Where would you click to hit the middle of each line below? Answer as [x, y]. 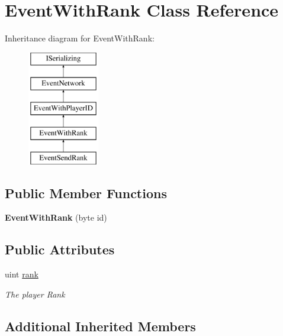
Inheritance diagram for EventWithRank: [80, 38]
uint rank [22, 274]
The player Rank [35, 294]
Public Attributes [60, 249]
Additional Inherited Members [100, 326]
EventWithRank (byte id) [56, 217]
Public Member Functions [86, 193]
